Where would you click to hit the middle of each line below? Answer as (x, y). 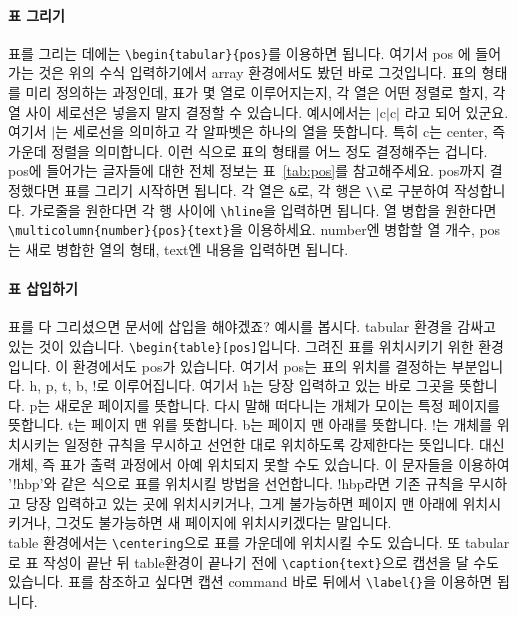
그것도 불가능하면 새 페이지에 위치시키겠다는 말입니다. (223, 522)
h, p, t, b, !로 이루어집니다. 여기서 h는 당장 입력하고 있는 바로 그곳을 (242, 385)
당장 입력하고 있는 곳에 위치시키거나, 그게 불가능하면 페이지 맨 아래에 (241, 502)
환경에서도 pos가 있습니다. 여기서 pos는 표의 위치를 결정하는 (259, 365)
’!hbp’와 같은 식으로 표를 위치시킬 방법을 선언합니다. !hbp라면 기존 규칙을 (236, 483)
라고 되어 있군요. (456, 111)
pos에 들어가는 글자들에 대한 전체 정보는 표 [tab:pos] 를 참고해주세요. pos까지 (247, 170)
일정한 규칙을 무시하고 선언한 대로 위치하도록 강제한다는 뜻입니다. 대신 (284, 444)
